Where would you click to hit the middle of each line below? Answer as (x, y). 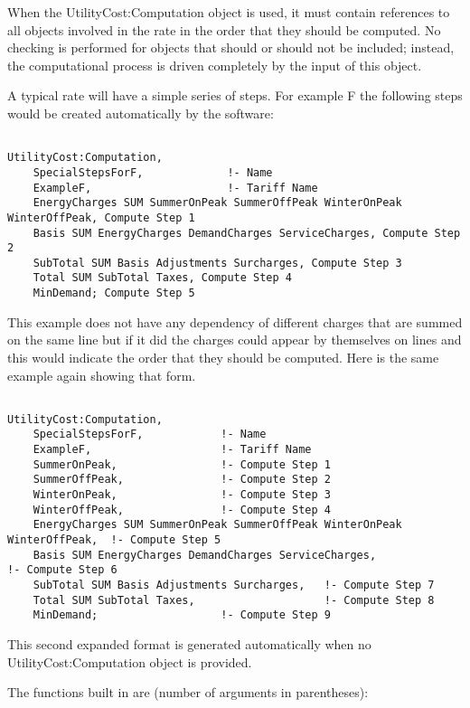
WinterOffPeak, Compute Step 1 (101, 217)
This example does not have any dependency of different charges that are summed (235, 321)
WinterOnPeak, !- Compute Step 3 (182, 495)
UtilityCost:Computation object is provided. (130, 661)
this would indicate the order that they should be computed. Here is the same (223, 357)
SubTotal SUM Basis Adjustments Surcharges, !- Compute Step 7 (234, 585)
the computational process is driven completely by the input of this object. (215, 65)
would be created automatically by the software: (141, 113)
